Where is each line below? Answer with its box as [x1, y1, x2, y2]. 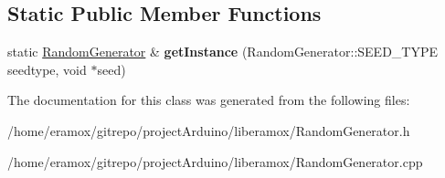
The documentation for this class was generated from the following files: [7, 90, 410, 110]
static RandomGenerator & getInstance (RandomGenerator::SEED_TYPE [7, 42, 439, 61]
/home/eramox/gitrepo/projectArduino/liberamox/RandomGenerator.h [7, 120, 410, 140]
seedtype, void [7, 59, 87, 79]
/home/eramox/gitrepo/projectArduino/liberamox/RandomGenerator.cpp [7, 152, 423, 171]
